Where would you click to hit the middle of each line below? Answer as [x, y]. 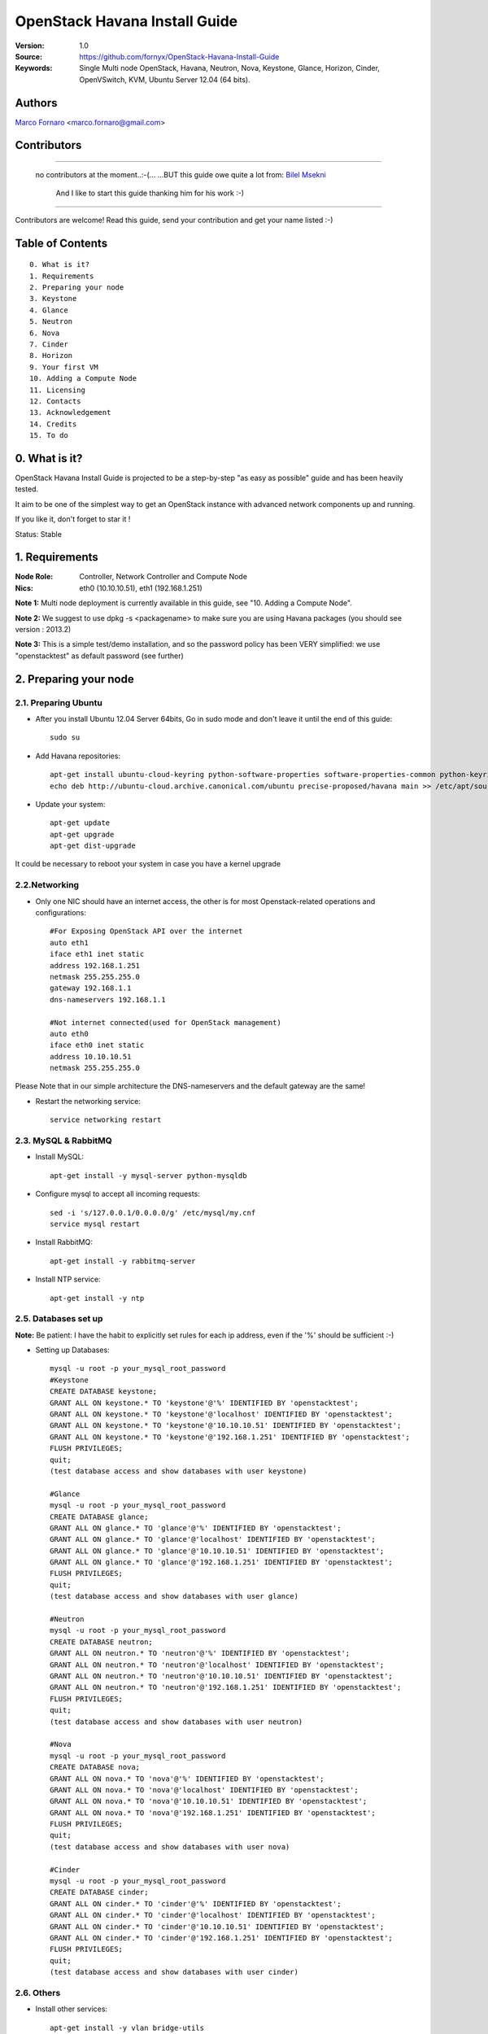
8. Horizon [51, 356]
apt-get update [80, 823]
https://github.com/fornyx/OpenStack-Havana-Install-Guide [179, 56]
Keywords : [34, 68]
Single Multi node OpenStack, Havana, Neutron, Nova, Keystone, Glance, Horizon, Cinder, [229, 68]
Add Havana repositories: [78, 756]
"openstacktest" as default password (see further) [100, 656]
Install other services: [72, 2009]
